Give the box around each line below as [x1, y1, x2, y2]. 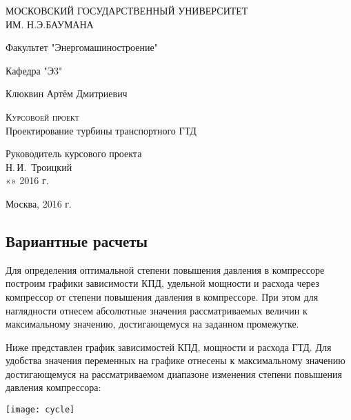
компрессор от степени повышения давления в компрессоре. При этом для [6, 289, 319, 303]
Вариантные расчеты [6, 230, 148, 251]
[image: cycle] [6, 405, 75, 415]
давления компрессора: [6, 380, 101, 394]
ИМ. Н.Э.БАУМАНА [6, 17, 94, 31]
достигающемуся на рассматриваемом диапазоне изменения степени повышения [6, 366, 342, 381]
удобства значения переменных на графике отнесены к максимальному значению [6, 353, 345, 368]
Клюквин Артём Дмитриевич [6, 86, 128, 101]
